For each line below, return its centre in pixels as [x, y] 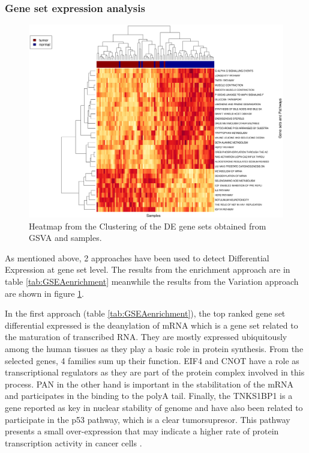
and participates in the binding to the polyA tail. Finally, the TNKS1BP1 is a [149, 396]
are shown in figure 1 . [45, 293]
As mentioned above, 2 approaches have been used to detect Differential [137, 257]
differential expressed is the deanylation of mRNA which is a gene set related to [151, 325]
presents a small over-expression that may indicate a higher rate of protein [142, 431]
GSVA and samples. [65, 238]
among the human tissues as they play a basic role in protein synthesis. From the [154, 349]
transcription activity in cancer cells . [73, 442]
